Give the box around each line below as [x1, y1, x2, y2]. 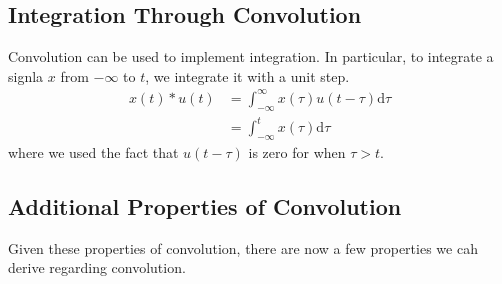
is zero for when [248, 142, 346, 163]
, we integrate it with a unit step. [145, 65, 350, 86]
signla [8, 65, 44, 86]
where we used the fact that [8, 142, 179, 163]
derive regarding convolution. [8, 257, 186, 278]
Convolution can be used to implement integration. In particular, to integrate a [8, 46, 494, 67]
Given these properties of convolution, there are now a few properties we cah [8, 237, 478, 258]
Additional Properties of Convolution [8, 191, 402, 222]
